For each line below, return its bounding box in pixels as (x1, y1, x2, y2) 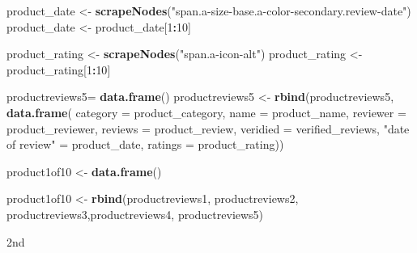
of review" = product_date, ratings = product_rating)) (6, 136, 284, 153)
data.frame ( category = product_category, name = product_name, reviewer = (6, 103, 406, 120)
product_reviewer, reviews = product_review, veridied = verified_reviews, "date (6, 120, 410, 137)
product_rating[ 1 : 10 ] (6, 61, 111, 78)
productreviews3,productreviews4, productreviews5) (6, 205, 264, 222)
